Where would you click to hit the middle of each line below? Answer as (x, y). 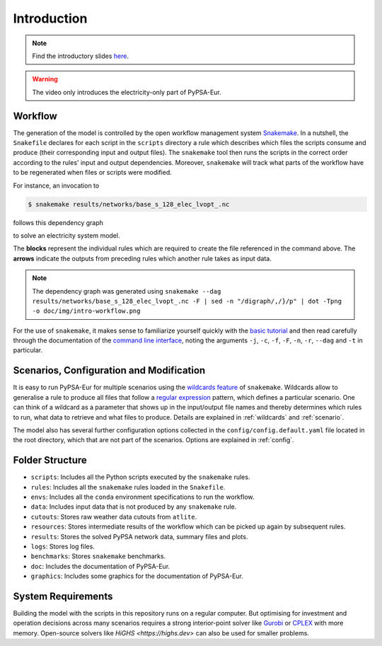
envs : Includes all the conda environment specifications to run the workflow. (143, 497)
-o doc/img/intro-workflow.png (86, 311)
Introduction (50, 18)
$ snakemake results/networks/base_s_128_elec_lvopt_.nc (129, 204)
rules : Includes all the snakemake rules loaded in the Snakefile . (128, 487)
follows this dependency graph (58, 222)
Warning (45, 79)
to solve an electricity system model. (66, 235)
